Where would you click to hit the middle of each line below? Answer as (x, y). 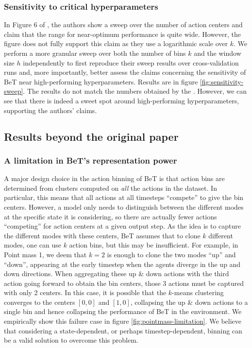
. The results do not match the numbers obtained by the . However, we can (135, 91)
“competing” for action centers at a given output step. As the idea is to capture (123, 226)
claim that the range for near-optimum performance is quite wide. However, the (122, 34)
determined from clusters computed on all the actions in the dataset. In (110, 188)
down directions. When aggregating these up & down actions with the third (117, 273)
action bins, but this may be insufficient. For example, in (154, 245)
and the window (218, 53)
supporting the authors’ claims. (50, 110)
